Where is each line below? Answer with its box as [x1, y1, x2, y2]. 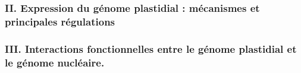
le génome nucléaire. [5, 55, 105, 69]
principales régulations [5, 14, 115, 28]
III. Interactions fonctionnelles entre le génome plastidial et [5, 41, 297, 56]
